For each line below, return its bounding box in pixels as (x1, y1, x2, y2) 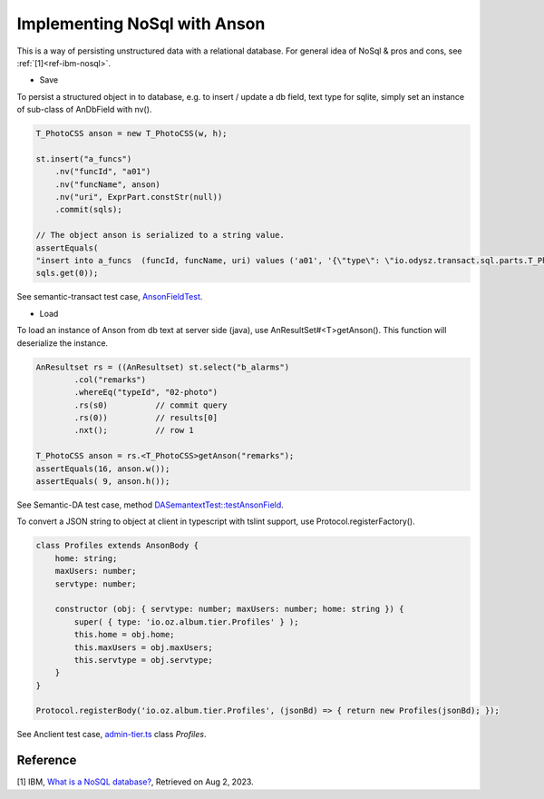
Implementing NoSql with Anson (16, 14, 266, 34)
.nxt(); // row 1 (73, 425, 194, 436)
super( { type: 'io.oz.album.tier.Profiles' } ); (73, 617, 299, 626)
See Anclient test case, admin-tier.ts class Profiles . (16, 729, 207, 740)
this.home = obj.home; (73, 629, 176, 640)
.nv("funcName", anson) (54, 179, 160, 190)
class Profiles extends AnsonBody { (35, 540, 199, 551)
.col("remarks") (73, 374, 147, 385)
